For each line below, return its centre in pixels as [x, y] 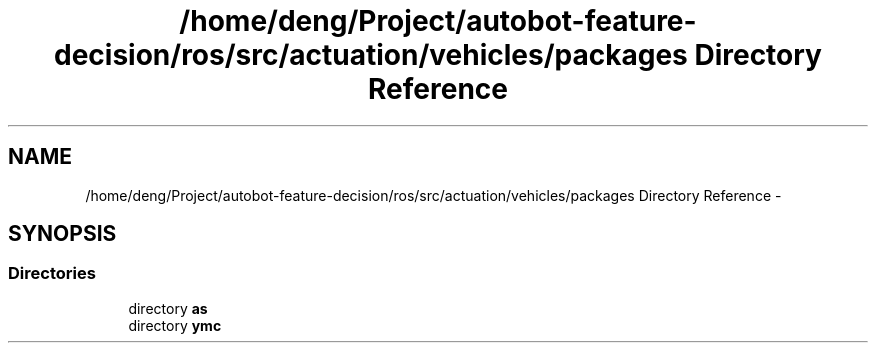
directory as [168, 308]
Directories [52, 273]
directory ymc [175, 325]
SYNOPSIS [62, 234]
